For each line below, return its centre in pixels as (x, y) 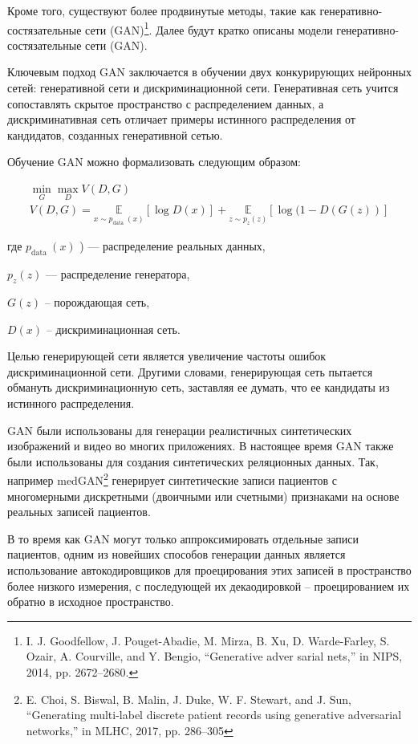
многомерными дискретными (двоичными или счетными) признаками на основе (203, 496)
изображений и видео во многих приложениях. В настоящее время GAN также (201, 446)
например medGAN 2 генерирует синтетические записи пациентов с (172, 479)
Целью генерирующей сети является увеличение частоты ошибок (167, 356)
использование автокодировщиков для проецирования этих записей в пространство (209, 569)
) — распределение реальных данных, (172, 246)
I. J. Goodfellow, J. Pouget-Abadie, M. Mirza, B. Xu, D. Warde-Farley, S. (208, 640)
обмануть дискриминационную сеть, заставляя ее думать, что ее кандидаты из (199, 387)
